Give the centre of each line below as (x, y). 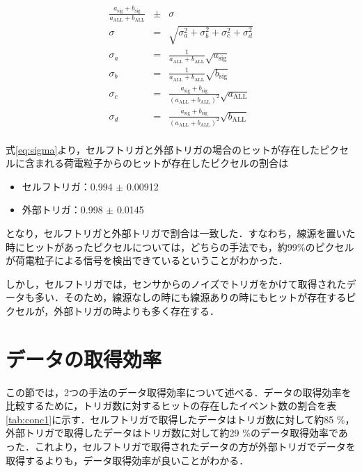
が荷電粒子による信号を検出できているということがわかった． (147, 260)
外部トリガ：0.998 (62, 210)
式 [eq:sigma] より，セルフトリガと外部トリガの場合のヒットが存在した (163, 149)
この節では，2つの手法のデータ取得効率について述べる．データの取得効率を (179, 392)
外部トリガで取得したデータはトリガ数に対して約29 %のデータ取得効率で (172, 433)
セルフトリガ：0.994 (67, 186)
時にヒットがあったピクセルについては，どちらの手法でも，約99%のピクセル (180, 246)
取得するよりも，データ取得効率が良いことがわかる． (127, 460)
